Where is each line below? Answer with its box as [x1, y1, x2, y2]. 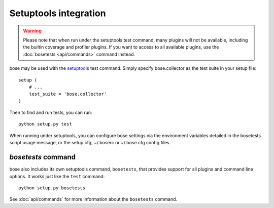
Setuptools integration [9, 8, 106, 19]
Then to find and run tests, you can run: [9, 109, 92, 116]
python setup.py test [18, 121, 72, 127]
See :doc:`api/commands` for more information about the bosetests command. [9, 196, 178, 202]
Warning [23, 28, 42, 34]
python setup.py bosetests [18, 185, 86, 191]
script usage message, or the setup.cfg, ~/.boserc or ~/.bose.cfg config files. [9, 140, 171, 146]
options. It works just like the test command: [9, 173, 105, 179]
